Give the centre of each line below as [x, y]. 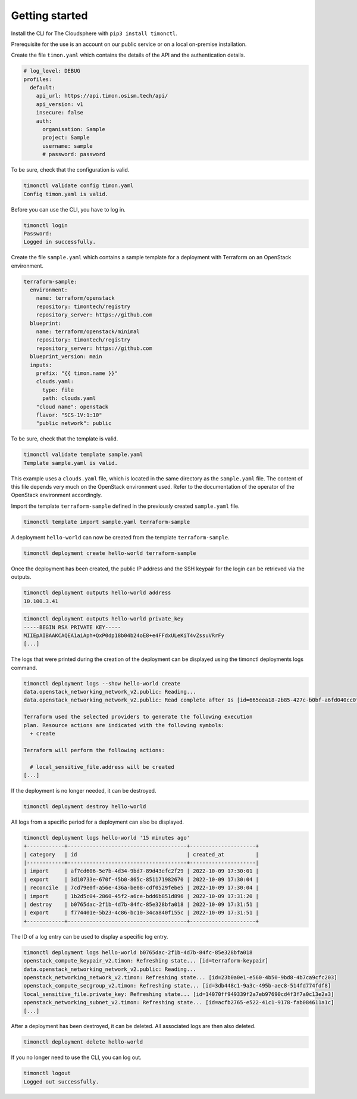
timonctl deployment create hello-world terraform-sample [110, 553]
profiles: [38, 79]
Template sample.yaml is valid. [71, 463]
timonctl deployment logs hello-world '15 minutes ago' [107, 838]
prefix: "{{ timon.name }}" [77, 373]
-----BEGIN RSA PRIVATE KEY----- [72, 627]
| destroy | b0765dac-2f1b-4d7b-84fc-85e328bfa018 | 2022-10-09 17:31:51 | [141, 905]
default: [43, 88]
